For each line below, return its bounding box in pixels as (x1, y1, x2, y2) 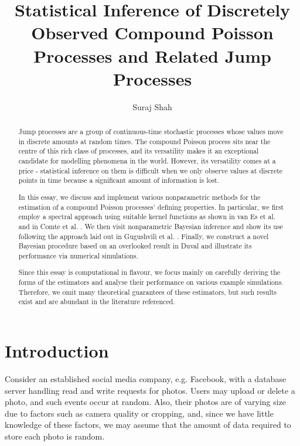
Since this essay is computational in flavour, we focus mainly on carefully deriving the (18, 267, 281, 277)
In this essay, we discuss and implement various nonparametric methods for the (18, 192, 261, 202)
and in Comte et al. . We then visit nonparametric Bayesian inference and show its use (18, 221, 283, 231)
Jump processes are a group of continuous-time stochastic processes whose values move (18, 127, 284, 137)
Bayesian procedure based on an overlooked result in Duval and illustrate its (18, 241, 252, 251)
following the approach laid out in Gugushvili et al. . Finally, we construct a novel (18, 231, 269, 241)
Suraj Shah (132, 100, 172, 113)
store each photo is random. (5, 430, 105, 442)
